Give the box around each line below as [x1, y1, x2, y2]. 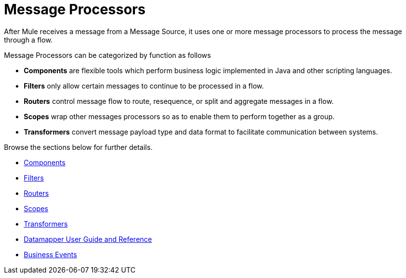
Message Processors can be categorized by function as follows [4, 50, 211, 59]
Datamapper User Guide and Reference [24, 234, 152, 243]
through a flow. [4, 35, 53, 44]
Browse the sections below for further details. [4, 142, 153, 151]
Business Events [24, 250, 77, 259]
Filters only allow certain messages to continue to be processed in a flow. [24, 81, 264, 90]
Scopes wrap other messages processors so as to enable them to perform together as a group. [24, 112, 335, 121]
